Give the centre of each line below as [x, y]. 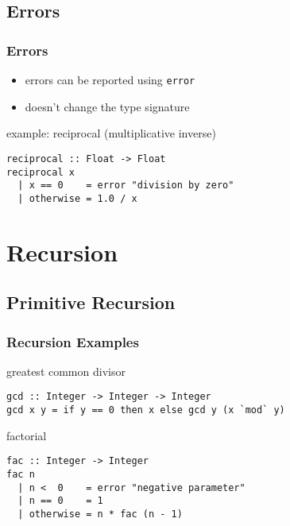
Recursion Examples [73, 341]
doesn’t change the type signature [107, 106]
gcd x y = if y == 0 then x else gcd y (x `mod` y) [146, 410]
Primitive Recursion [91, 302]
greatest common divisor [66, 371]
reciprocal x [41, 172]
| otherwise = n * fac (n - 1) [100, 514]
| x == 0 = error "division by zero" [126, 186]
